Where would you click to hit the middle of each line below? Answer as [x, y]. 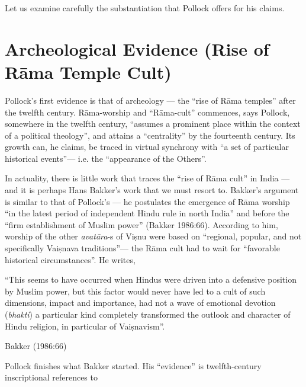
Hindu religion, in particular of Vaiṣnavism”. [85, 326]
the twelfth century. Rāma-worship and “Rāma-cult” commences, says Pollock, [147, 112]
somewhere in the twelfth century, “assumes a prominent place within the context [153, 124]
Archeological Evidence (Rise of [137, 48]
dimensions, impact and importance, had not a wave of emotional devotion [140, 303]
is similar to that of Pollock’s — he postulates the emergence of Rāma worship [147, 201]
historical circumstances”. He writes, [70, 259]
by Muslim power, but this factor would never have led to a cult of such [135, 291]
